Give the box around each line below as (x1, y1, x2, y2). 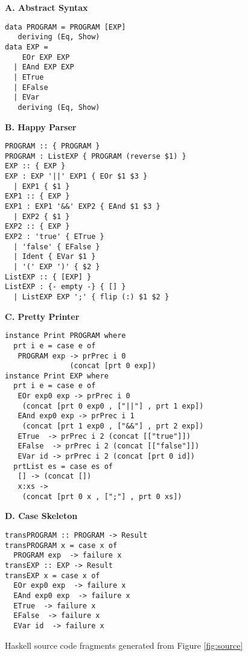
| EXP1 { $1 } (13, 182, 70, 191)
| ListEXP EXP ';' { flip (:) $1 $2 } (13, 292, 170, 301)
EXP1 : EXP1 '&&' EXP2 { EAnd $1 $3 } (5, 202, 161, 211)
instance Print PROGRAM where (5, 331, 126, 340)
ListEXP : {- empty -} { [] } (5, 282, 126, 291)
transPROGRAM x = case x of (5, 541, 118, 550)
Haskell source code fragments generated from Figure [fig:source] (5, 638, 243, 651)
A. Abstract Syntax (5, 1, 88, 13)
